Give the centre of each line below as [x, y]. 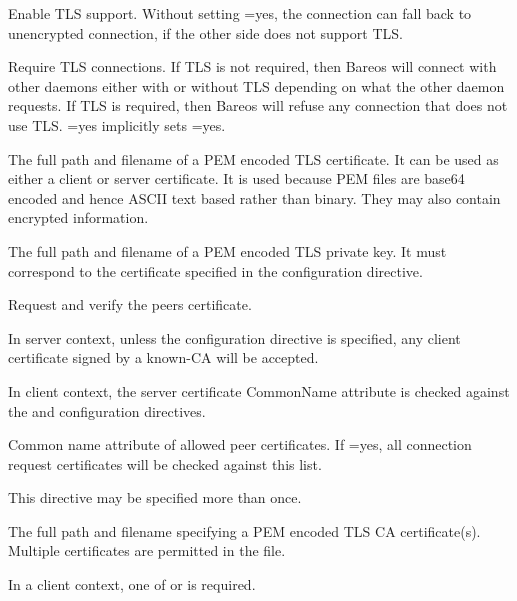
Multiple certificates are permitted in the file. [147, 550]
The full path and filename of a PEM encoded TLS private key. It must [227, 250]
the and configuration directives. [107, 410]
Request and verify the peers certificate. [130, 304]
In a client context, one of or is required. [132, 584]
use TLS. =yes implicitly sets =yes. [117, 124]
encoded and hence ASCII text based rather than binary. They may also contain [254, 197]
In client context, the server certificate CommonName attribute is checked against [259, 390]
